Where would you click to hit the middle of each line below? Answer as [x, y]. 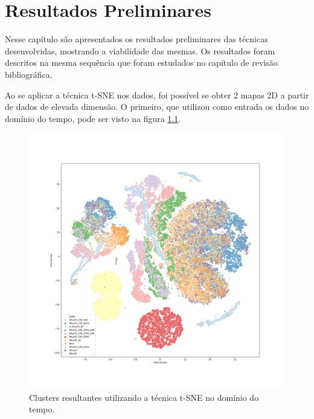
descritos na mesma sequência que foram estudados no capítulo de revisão [141, 62]
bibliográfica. [29, 74]
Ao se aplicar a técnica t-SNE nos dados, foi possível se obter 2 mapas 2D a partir [157, 94]
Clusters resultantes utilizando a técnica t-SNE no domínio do [144, 397]
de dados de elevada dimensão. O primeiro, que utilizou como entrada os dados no [157, 107]
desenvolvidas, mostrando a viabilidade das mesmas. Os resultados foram [140, 50]
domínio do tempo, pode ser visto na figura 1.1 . [93, 118]
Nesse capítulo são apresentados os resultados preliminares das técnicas [136, 39]
